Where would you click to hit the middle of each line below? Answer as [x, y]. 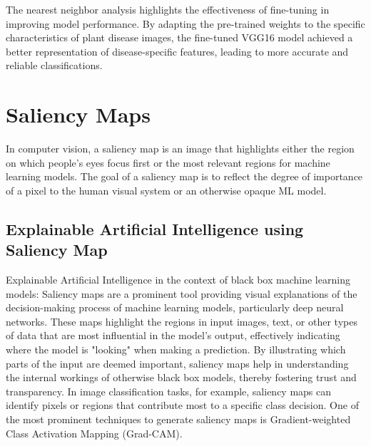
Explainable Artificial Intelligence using [155, 228]
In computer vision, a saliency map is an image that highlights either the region [180, 149]
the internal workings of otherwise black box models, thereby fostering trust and [181, 377]
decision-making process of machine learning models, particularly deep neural [175, 307]
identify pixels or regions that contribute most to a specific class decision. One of [182, 405]
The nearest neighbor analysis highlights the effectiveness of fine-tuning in [168, 9]
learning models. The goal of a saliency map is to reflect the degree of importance [184, 176]
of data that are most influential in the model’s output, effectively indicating [173, 335]
